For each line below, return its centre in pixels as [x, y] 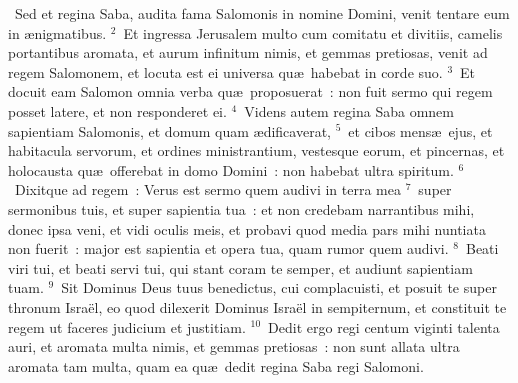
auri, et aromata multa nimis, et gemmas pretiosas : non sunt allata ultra [234, 346]
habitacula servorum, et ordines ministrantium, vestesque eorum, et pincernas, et [256, 150]
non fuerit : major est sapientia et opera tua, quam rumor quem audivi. [228, 248]
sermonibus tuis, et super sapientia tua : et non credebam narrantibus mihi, [241, 208]
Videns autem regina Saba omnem [349, 110]
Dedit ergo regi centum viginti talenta [384, 326]
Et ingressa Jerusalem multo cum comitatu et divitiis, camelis [313, 32]
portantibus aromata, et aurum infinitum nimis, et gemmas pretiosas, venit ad [248, 52]
